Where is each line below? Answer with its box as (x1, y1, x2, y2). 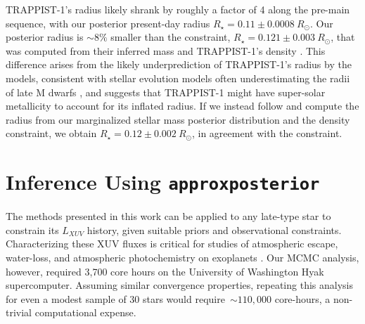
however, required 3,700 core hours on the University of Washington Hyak (6, 264, 324, 278)
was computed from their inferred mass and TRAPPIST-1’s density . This (6, 43, 326, 58)
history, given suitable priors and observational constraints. (87, 222, 342, 237)
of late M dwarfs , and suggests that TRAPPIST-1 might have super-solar (6, 84, 326, 99)
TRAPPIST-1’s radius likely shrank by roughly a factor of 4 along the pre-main (6, 2, 350, 16)
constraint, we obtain (6, 126, 97, 141)
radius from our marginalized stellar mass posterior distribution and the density (6, 112, 350, 127)
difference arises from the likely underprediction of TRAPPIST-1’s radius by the (6, 57, 352, 72)
